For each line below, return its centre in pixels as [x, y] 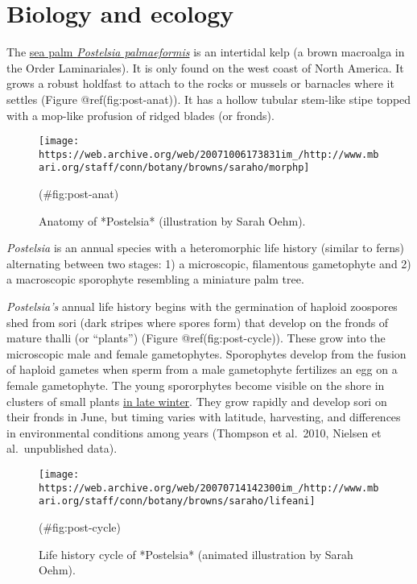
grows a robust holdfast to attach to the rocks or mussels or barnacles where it [200, 83]
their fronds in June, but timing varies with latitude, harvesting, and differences [204, 417]
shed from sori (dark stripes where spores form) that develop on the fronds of [198, 322]
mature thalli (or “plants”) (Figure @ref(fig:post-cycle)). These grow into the [196, 338]
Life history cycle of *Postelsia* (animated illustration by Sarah [196, 554]
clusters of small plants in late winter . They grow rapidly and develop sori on [197, 401]
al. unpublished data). [62, 448]
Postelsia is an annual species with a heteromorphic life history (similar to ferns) [205, 248]
